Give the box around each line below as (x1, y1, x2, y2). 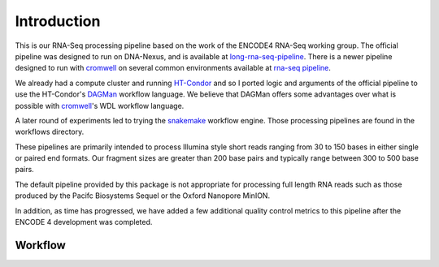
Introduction (15, 12, 101, 30)
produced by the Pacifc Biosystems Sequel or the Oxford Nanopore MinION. (15, 191, 271, 200)
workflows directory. (15, 127, 85, 137)
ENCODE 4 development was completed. (15, 217, 153, 227)
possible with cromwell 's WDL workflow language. (15, 101, 185, 110)
